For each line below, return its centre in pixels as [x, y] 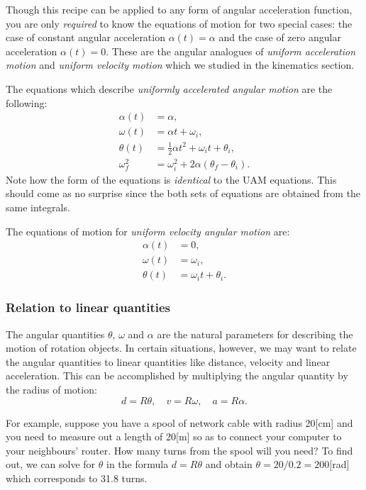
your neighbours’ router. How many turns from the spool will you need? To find [179, 450]
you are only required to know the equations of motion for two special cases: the [179, 23]
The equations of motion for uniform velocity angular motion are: [148, 231]
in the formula [138, 464]
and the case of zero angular [280, 37]
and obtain [229, 464]
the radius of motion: [51, 389]
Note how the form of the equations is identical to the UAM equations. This [171, 179]
